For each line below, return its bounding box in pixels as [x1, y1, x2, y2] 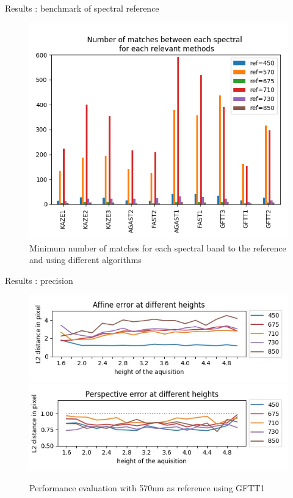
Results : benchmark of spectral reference [5, 2, 159, 14]
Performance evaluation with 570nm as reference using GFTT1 [29, 481, 265, 494]
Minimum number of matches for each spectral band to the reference [29, 241, 286, 254]
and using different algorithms [29, 253, 142, 266]
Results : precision [5, 273, 73, 286]
